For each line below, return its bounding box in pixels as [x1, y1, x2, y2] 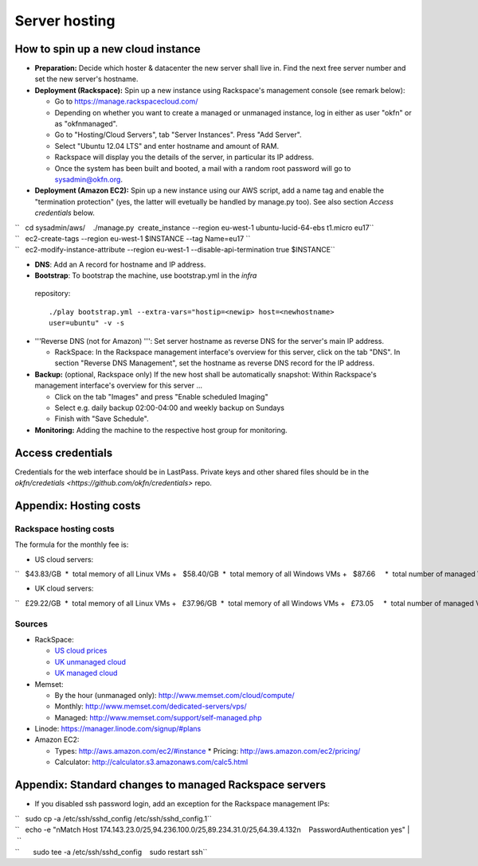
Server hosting [14, 12, 116, 29]
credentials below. [34, 208, 96, 218]
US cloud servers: [34, 554, 94, 564]
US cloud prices [54, 646, 108, 656]
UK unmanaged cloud [54, 657, 127, 666]
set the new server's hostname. [34, 74, 139, 84]
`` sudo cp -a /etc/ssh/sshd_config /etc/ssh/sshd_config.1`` [14, 813, 212, 823]
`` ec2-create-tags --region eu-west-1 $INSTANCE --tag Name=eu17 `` [14, 233, 251, 243]
